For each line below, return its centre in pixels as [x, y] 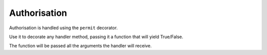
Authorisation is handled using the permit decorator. [64, 28]
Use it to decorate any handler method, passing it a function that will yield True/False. [96, 37]
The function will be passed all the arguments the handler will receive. [80, 46]
